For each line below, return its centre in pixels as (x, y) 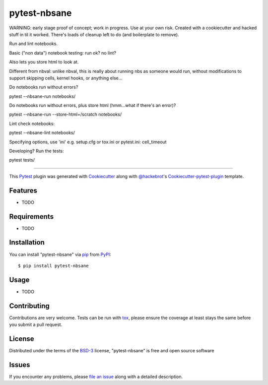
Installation (27, 242)
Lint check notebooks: (32, 124)
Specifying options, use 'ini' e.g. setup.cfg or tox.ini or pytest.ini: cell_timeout (88, 142)
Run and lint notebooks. (33, 44)
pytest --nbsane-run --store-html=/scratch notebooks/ (65, 115)
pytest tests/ (22, 160)
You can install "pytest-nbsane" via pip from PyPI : (60, 254)
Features (23, 190)
